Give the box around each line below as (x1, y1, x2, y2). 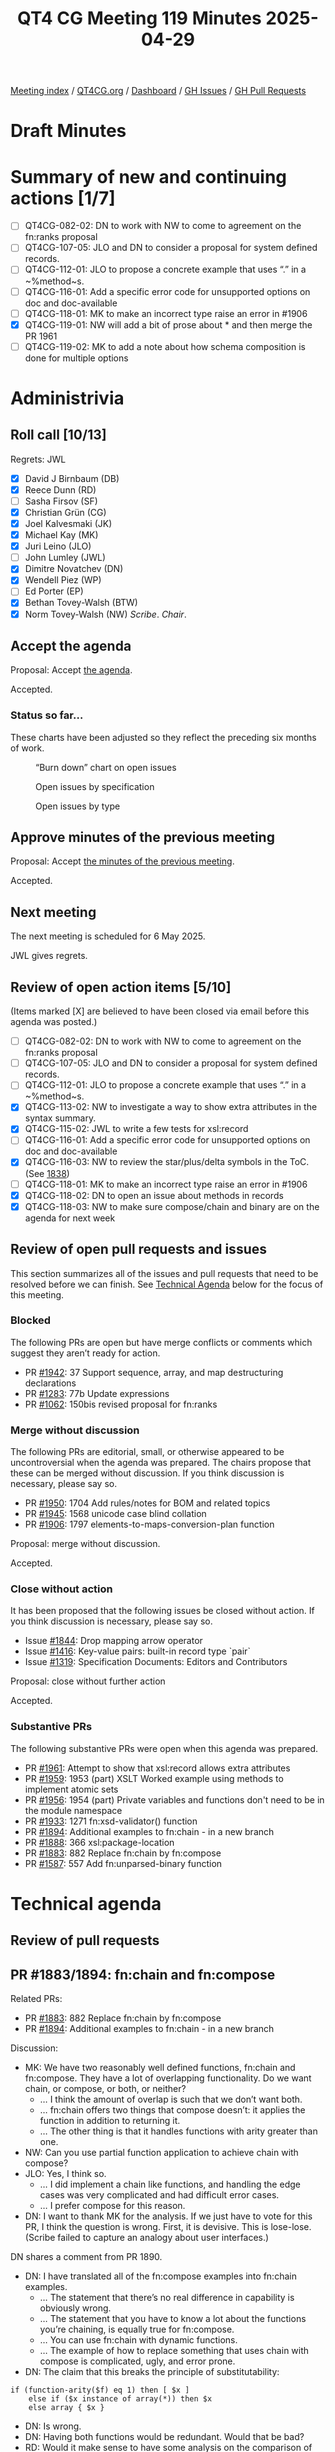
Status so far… (10, 708, 84, 722)
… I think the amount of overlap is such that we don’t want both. (39, 2093, 303, 2106)
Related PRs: (10, 1993, 63, 2005)
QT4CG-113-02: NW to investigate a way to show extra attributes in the (24, 1101, 318, 1113)
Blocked (10, 1313, 52, 1327)
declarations (24, 1377, 77, 1389)
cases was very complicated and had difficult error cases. (39, 2189, 280, 2201)
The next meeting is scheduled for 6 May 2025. (10, 930, 206, 942)
